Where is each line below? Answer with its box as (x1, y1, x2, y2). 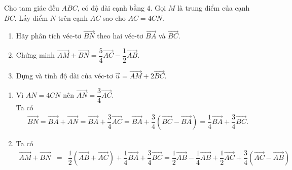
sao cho (102, 12, 126, 23)
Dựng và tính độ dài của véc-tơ (16, 70, 113, 81)
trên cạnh (58, 12, 88, 23)
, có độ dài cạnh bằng (77, 3, 144, 13)
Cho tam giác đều (4, 3, 59, 13)
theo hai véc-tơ (97, 30, 143, 41)
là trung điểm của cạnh (177, 3, 250, 13)
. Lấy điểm (14, 12, 48, 23)
